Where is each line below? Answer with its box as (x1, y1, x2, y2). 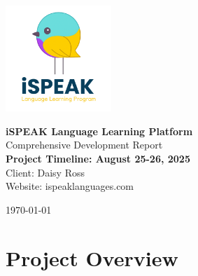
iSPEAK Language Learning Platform (6, 123, 193, 138)
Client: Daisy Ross (6, 165, 85, 179)
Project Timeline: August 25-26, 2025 (6, 151, 190, 165)
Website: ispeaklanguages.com (6, 179, 134, 193)
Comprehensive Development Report (6, 137, 163, 152)
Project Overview (6, 243, 178, 272)
